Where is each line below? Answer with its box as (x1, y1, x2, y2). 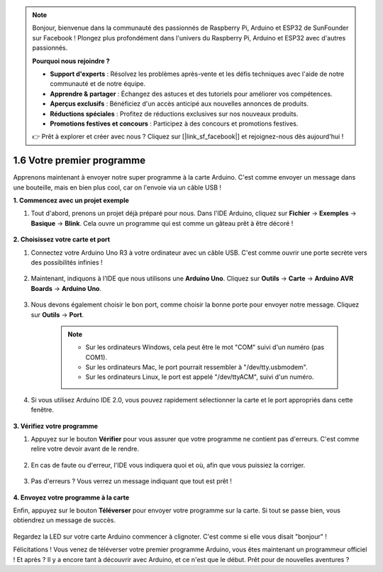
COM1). (85, 353, 108, 361)
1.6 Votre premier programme (13, 155, 145, 167)
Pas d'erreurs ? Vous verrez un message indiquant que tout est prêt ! (30, 477, 232, 485)
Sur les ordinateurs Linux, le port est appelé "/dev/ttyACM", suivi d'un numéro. (85, 373, 314, 381)
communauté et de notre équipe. (50, 79, 146, 88)
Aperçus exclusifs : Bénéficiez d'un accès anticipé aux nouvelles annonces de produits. (50, 99, 309, 108)
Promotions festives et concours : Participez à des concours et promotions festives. (50, 119, 299, 128)
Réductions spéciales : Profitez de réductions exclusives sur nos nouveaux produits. (50, 109, 299, 118)
